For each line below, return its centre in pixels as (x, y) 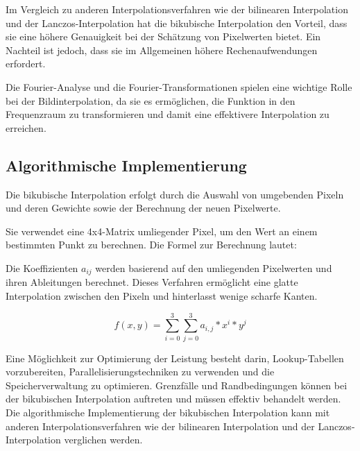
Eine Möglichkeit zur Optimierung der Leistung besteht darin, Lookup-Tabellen (175, 358)
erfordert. (26, 63)
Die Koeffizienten (42, 267)
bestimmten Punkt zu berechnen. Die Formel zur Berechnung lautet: (151, 245)
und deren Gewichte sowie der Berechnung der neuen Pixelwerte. (143, 208)
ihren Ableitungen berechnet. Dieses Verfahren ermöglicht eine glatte (152, 282)
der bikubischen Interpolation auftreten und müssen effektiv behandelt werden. (173, 399)
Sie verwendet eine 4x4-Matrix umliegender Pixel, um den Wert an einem (162, 231)
